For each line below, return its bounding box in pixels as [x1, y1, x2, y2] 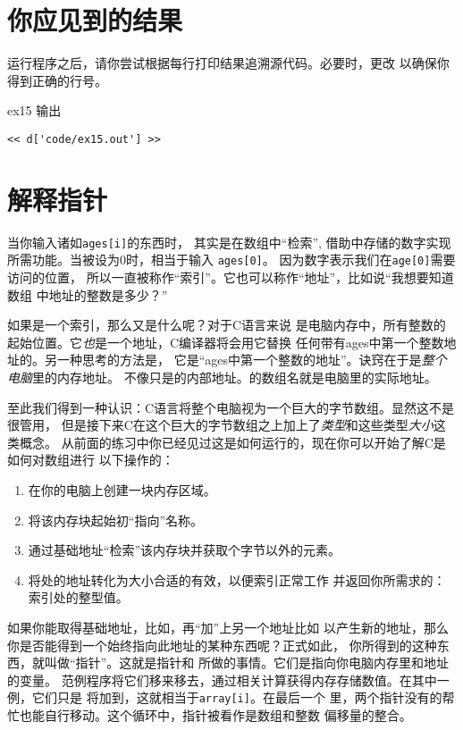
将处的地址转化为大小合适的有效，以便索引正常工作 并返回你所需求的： [28, 570, 446, 589]
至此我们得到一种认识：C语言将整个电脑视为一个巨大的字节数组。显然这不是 [7, 398, 455, 416]
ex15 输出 [7, 101, 62, 120]
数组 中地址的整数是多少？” [7, 285, 168, 304]
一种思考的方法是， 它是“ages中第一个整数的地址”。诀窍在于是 [56, 350, 422, 369]
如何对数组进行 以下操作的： [7, 450, 174, 469]
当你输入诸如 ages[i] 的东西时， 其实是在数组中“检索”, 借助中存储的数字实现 [7, 232, 451, 251]
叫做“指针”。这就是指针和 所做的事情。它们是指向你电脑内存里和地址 [44, 653, 449, 672]
